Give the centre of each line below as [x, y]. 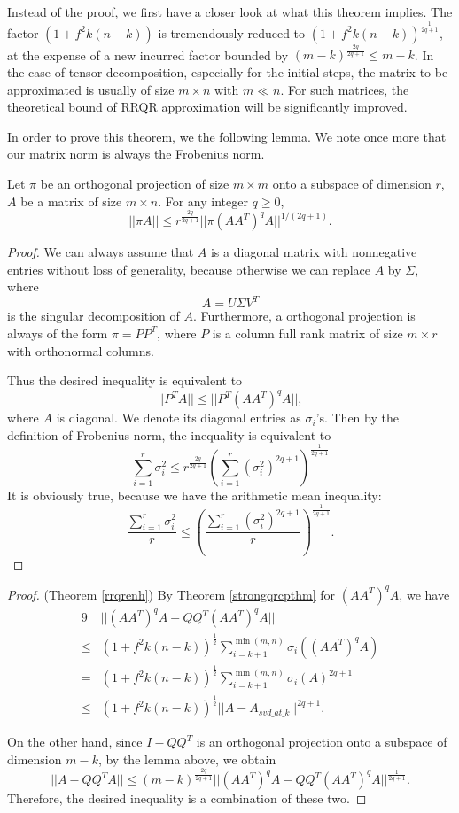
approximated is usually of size [91, 89]
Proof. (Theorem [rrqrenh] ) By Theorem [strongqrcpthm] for [171, 594]
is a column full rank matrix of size [307, 333]
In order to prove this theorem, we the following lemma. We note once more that [227, 136]
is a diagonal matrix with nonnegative [314, 252]
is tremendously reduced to [232, 32]
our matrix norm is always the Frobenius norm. [136, 154]
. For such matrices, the [345, 89]
